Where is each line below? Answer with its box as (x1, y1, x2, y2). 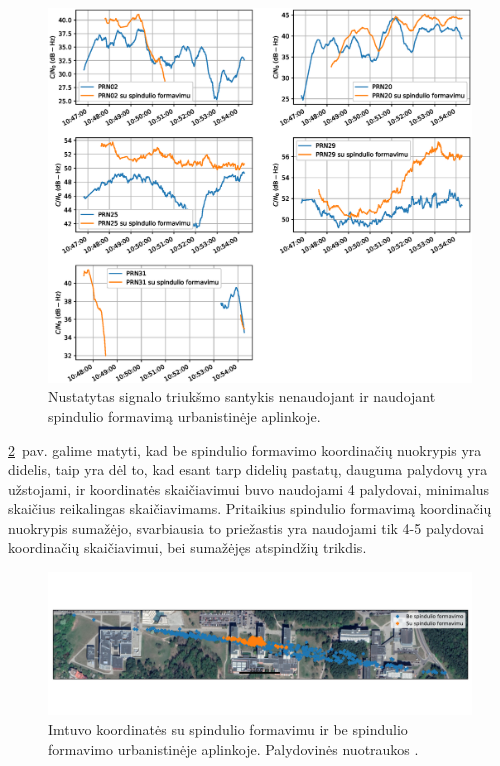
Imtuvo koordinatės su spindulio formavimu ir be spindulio (48, 718, 408, 739)
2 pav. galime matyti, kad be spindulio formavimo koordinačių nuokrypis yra (8, 439, 482, 460)
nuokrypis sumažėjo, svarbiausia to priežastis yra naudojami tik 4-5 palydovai (8, 517, 484, 538)
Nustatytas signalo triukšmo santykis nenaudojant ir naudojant (48, 386, 436, 407)
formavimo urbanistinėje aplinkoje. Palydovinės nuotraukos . (48, 738, 419, 759)
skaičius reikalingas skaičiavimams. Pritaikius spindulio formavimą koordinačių (8, 498, 492, 519)
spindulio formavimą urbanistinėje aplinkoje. (48, 405, 321, 426)
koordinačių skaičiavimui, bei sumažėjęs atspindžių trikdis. (8, 537, 367, 558)
